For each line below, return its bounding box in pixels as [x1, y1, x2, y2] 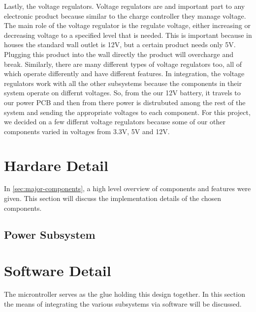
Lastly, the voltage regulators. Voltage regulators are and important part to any [4, 1, 245, 11]
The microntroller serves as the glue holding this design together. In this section [4, 289, 245, 299]
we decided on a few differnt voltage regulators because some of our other [4, 116, 225, 127]
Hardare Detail [4, 155, 108, 175]
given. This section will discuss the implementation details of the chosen [4, 193, 222, 203]
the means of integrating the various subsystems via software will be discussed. [4, 298, 242, 309]
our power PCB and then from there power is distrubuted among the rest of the [4, 97, 246, 107]
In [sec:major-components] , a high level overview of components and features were [4, 183, 251, 194]
